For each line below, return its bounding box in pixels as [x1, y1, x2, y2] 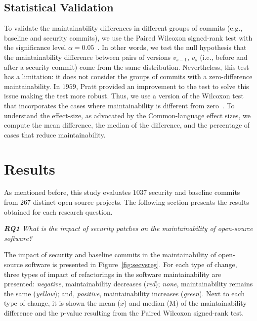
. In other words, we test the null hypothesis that [97, 42, 247, 52]
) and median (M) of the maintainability [124, 298, 247, 308]
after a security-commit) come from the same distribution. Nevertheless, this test [4, 61, 249, 72]
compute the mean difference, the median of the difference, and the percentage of [4, 120, 250, 130]
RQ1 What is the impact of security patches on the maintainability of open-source [4, 223, 253, 233]
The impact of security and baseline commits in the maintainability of [4, 249, 216, 260]
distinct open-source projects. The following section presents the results [33, 197, 249, 207]
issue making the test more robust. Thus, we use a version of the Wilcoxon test [4, 91, 244, 101]
